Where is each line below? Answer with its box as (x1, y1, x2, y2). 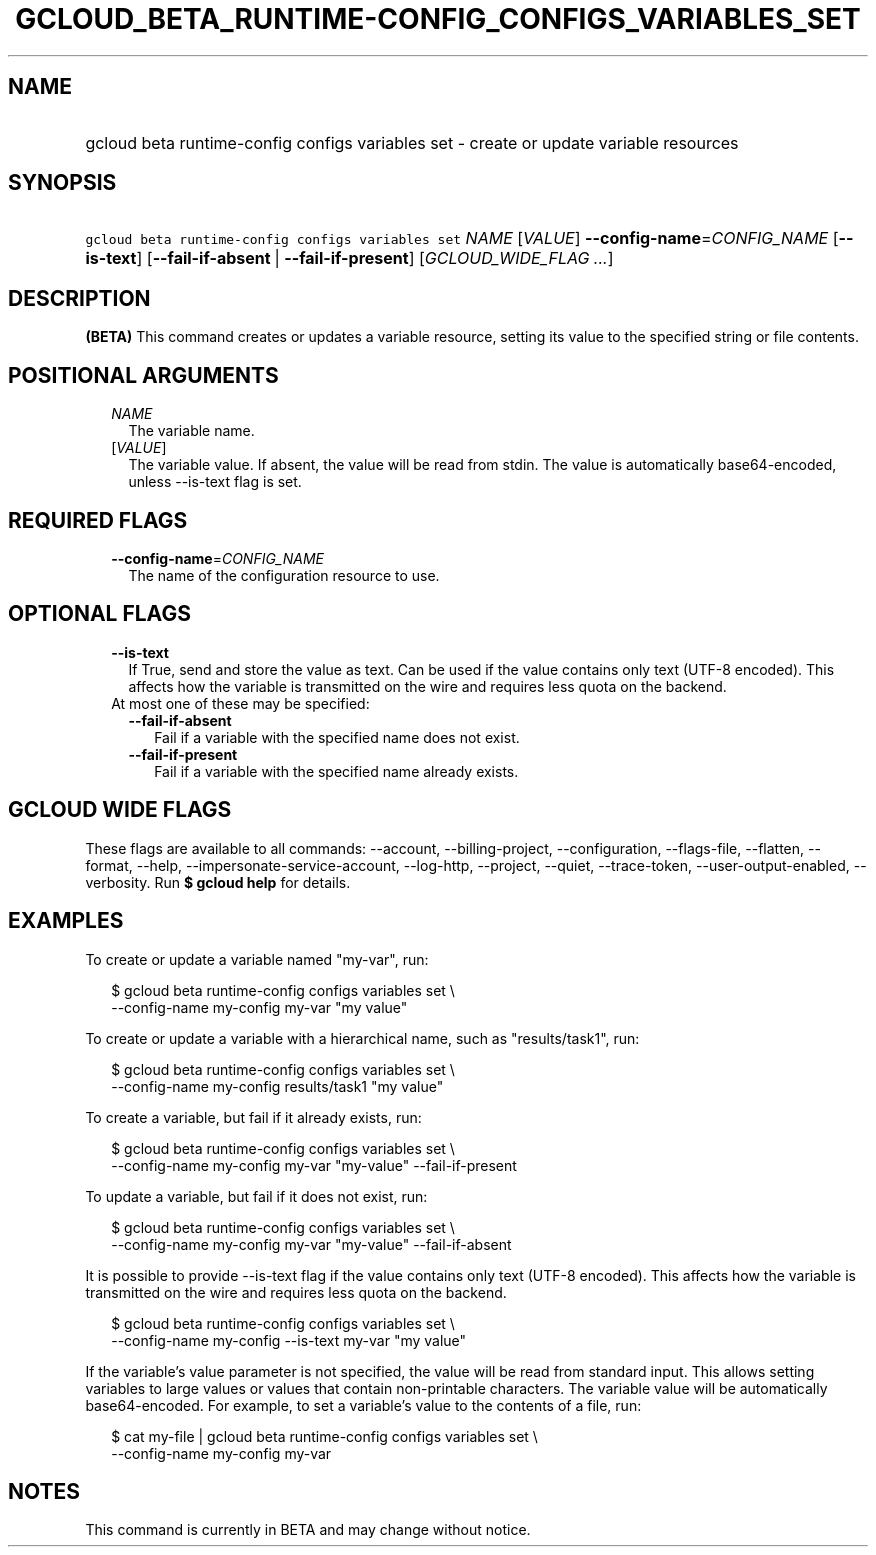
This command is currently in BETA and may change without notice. (85, 1521, 531, 1539)
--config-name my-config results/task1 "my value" (111, 1077, 444, 1095)
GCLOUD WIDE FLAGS (8, 797, 232, 823)
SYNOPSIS (8, 170, 117, 196)
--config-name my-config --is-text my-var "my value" (111, 1331, 467, 1349)
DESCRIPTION (8, 285, 151, 311)
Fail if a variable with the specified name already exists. (154, 762, 519, 780)
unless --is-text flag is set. (128, 473, 302, 491)
